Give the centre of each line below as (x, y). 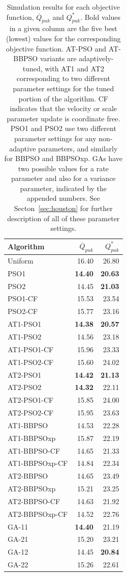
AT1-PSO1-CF (31, 349)
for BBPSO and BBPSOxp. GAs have (63, 158)
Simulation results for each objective (63, 7)
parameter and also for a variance (63, 178)
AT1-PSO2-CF (31, 362)
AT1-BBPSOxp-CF (38, 463)
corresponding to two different (63, 78)
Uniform (21, 260)
